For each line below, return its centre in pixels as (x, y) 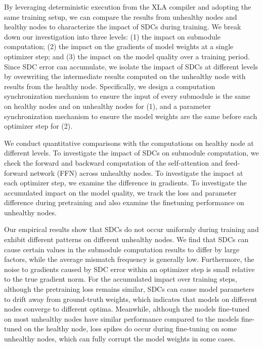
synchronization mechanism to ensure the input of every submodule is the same (127, 96)
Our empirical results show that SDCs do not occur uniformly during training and (131, 229)
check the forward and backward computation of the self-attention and (114, 162)
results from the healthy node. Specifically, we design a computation (110, 86)
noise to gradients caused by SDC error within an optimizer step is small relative (129, 269)
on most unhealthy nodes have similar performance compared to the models (122, 318)
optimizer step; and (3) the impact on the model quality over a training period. (127, 56)
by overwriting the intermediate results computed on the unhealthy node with (125, 76)
